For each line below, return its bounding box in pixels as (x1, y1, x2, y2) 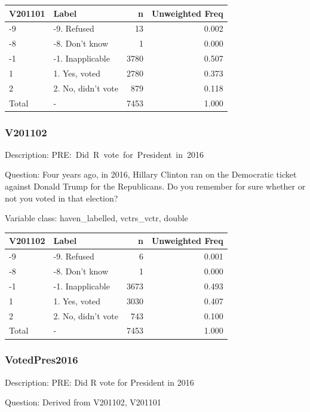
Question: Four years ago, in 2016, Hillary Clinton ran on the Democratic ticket (5, 168, 297, 181)
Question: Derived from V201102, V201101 (5, 396, 161, 408)
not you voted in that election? (5, 191, 118, 204)
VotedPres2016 (5, 352, 78, 367)
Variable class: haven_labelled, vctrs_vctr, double (5, 212, 188, 224)
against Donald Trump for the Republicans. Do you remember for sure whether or (5, 180, 306, 193)
